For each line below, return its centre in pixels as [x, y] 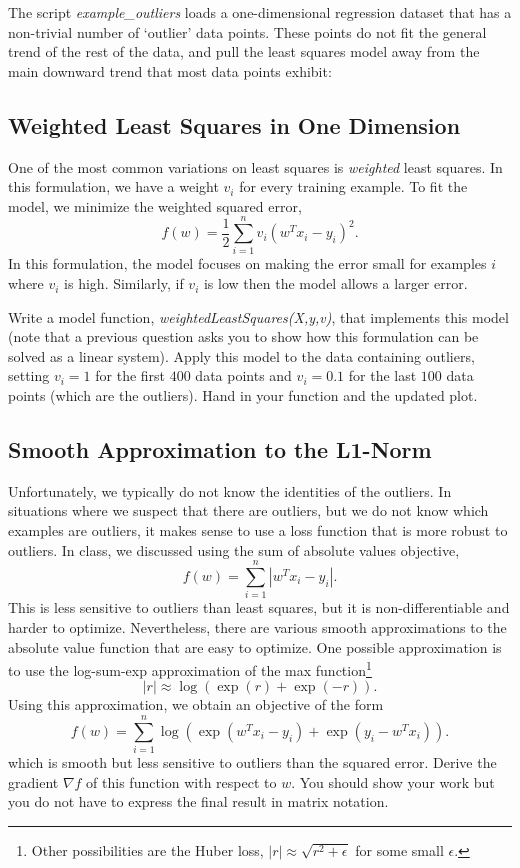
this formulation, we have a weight [113, 186]
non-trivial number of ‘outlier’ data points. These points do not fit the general [247, 31]
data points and [243, 375]
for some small [399, 849]
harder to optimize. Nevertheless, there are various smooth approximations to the [257, 626]
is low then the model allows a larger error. [335, 283]
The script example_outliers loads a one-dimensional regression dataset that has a [260, 12]
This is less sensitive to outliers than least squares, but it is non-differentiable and [259, 607]
